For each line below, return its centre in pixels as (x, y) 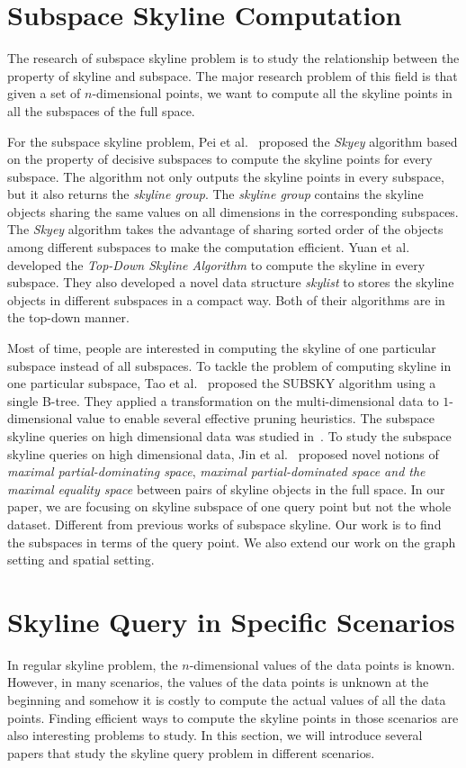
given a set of (44, 93)
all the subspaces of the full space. (101, 110)
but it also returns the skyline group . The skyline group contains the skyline (215, 194)
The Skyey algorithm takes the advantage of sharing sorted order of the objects (225, 229)
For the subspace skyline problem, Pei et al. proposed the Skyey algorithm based (233, 141)
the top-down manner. (68, 317)
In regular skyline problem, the (93, 664)
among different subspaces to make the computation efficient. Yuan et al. (209, 247)
